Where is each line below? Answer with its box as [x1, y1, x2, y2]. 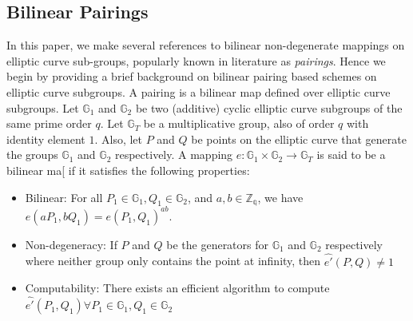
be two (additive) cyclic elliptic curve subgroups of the [135, 99, 403, 116]
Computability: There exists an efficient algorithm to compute [25, 279, 330, 296]
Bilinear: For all [25, 188, 103, 205]
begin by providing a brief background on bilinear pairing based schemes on [6, 68, 377, 85]
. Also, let [94, 130, 143, 147]
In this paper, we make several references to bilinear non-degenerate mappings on [6, 37, 405, 53]
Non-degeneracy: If [25, 236, 117, 252]
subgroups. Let [6, 99, 79, 116]
